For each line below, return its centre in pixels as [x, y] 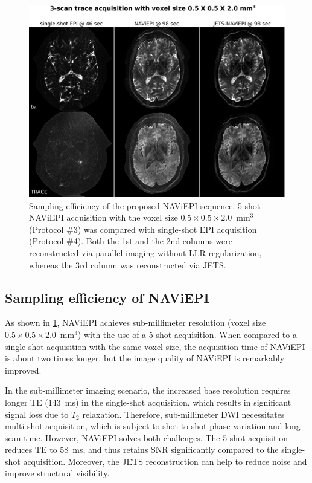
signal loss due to [37, 414]
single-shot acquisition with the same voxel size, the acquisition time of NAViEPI [155, 346]
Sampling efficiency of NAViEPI [107, 297]
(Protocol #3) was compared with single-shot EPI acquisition [143, 229]
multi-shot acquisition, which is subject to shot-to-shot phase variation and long [153, 426]
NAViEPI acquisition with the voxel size [103, 217]
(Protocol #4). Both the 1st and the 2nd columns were [131, 241]
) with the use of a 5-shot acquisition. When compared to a [187, 334]
